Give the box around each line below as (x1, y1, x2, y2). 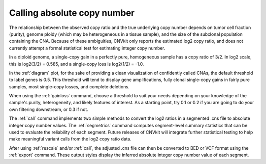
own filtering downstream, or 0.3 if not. (9, 106, 89, 112)
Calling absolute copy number (9, 7, 135, 18)
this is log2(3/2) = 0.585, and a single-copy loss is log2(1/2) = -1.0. (9, 61, 144, 67)
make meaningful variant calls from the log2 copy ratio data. (9, 136, 132, 142)
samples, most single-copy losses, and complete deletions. (9, 83, 130, 89)
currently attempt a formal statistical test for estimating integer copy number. (9, 45, 165, 51)
